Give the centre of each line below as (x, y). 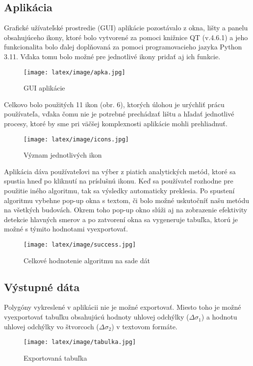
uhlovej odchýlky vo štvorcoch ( (51, 326)
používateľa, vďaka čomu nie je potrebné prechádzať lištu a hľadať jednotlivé (119, 114)
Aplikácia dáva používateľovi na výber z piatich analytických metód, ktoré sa (120, 171)
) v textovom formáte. (144, 326)
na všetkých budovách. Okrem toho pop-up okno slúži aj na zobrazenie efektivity (126, 210)
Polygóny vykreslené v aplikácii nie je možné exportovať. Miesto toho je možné (123, 307)
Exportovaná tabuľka (55, 357)
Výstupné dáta (42, 286)
